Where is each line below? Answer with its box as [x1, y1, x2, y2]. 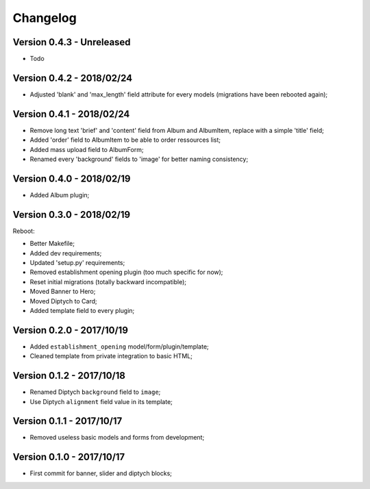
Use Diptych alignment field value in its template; [29, 397, 173, 405]
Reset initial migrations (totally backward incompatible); [29, 277, 186, 286]
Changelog [12, 10, 77, 25]
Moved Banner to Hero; [29, 288, 96, 296]
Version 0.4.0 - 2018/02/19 [12, 173, 131, 184]
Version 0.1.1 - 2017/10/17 [12, 415, 123, 427]
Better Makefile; [29, 240, 75, 248]
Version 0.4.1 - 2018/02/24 [12, 108, 130, 120]
